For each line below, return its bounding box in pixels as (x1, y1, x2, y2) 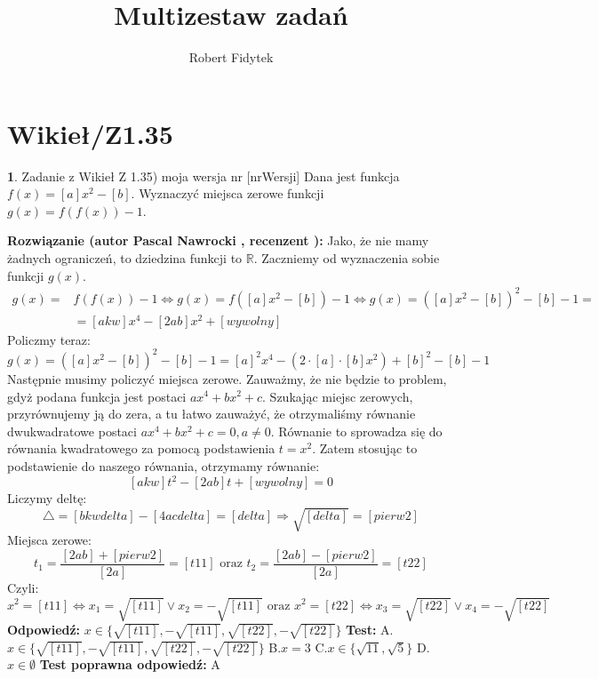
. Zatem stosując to (312, 439, 418, 458)
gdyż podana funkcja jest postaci (7, 387, 187, 405)
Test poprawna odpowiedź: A (39, 655, 220, 674)
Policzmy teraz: (7, 330, 91, 348)
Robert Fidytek (188, 48, 274, 67)
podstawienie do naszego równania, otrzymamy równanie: (7, 456, 320, 475)
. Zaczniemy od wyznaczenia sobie (253, 249, 440, 268)
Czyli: (7, 578, 39, 596)
